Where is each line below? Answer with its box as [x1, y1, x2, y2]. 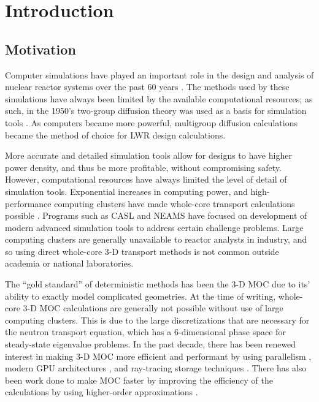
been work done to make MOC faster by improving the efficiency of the [5, 373, 273, 386]
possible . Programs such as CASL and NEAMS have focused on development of [5, 209, 307, 222]
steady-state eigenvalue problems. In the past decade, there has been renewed [5, 338, 296, 351]
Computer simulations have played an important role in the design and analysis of [5, 68, 314, 81]
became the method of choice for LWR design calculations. [5, 128, 226, 141]
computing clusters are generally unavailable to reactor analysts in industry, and [5, 233, 307, 246]
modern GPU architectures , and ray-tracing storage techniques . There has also [5, 362, 307, 374]
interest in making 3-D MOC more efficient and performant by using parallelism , [5, 349, 312, 362]
